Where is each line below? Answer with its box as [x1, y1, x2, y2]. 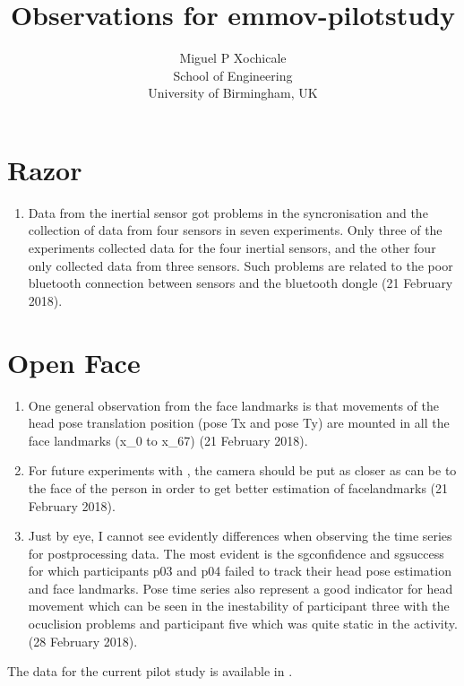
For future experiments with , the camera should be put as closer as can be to [28, 461, 457, 480]
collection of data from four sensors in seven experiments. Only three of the [28, 221, 443, 239]
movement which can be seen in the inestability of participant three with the [28, 596, 450, 615]
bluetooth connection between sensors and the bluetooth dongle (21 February [28, 274, 453, 292]
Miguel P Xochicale [179, 48, 287, 67]
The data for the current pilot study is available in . [7, 662, 293, 681]
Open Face [7, 343, 141, 380]
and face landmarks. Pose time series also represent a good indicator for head [28, 578, 453, 597]
